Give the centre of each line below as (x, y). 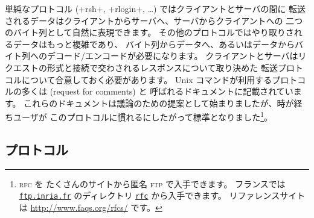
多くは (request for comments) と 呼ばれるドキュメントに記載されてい (157, 91)
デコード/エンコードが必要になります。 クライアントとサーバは (172, 56)
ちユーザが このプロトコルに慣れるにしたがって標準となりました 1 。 (139, 116)
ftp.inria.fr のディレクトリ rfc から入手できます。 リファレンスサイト (162, 195)
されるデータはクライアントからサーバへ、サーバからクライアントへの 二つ (154, 20)
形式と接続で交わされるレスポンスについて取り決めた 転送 (162, 67)
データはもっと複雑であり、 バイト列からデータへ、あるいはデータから (154, 44)
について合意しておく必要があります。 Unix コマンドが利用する (147, 79)
